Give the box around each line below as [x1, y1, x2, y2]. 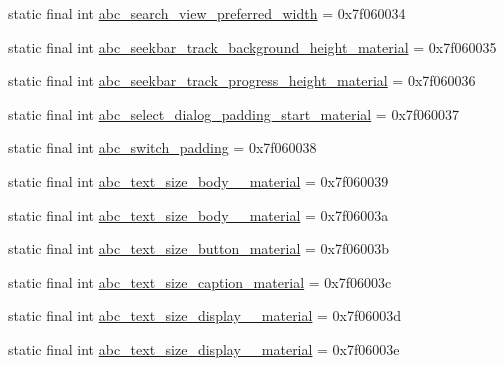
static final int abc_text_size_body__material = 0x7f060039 [8, 170, 389, 191]
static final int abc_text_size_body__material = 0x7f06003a [8, 204, 389, 225]
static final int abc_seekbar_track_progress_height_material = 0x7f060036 [8, 70, 476, 91]
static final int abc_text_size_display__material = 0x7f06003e [8, 338, 400, 359]
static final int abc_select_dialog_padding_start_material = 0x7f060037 [8, 103, 460, 124]
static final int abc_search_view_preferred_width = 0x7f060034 [8, 3, 406, 23]
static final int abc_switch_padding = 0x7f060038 [8, 137, 317, 158]
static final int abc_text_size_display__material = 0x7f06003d [8, 305, 402, 326]
